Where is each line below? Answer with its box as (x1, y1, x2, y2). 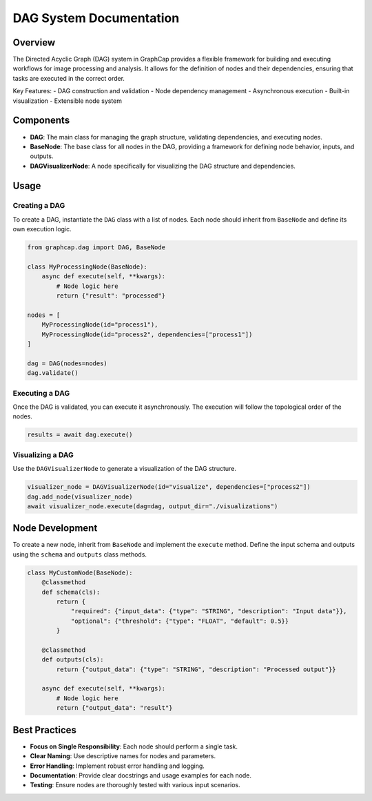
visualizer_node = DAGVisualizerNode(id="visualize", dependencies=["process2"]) (27, 483, 311, 491)
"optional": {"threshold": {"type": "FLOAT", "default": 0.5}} (70, 617, 289, 625)
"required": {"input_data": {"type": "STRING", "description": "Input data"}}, (70, 608, 347, 615)
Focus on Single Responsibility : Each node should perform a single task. (30, 742, 238, 751)
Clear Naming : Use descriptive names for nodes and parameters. (30, 752, 216, 760)
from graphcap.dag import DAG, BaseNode (27, 244, 165, 251)
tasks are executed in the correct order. (12, 74, 125, 82)
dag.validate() (27, 369, 79, 377)
